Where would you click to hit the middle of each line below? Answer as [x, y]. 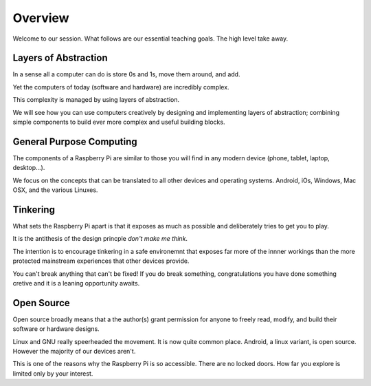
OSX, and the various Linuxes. [55, 190]
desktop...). [29, 168]
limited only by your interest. [53, 373]
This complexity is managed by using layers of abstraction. [96, 100]
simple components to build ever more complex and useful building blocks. [119, 122]
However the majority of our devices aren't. [74, 352]
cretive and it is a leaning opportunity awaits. [76, 283]
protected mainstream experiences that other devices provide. [101, 261]
